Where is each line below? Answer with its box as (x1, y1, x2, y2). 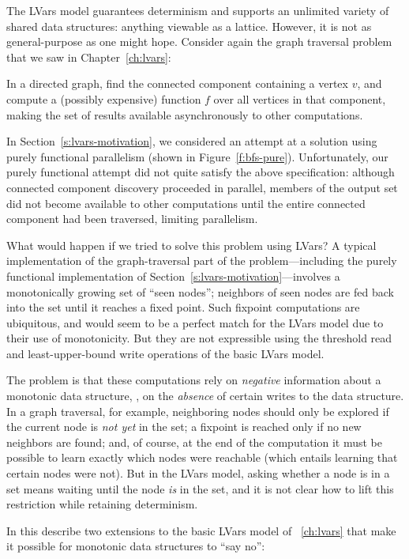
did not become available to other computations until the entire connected (6, 195, 366, 211)
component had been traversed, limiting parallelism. (6, 210, 258, 227)
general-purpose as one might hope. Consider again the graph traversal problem (6, 33, 392, 50)
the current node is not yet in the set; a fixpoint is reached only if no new (6, 418, 362, 435)
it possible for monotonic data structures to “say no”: (6, 538, 265, 554)
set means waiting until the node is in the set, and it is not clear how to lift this (6, 480, 394, 497)
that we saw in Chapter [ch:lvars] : (6, 48, 171, 65)
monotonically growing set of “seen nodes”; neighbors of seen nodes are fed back (6, 283, 394, 300)
